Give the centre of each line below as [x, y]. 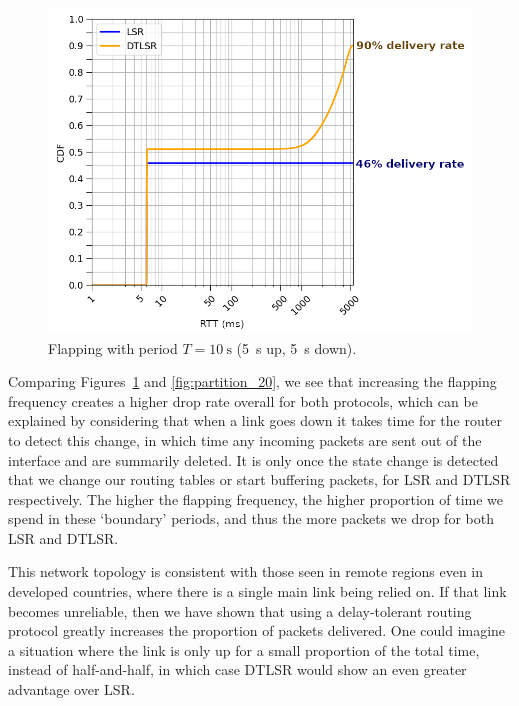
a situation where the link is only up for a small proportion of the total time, [244, 649]
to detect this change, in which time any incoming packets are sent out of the [245, 439]
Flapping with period [113, 347]
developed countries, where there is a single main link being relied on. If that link [257, 591]
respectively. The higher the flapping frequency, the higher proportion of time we [256, 498]
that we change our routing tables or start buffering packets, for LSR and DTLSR [259, 479]
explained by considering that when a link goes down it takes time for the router [255, 420]
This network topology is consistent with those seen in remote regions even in [246, 571]
